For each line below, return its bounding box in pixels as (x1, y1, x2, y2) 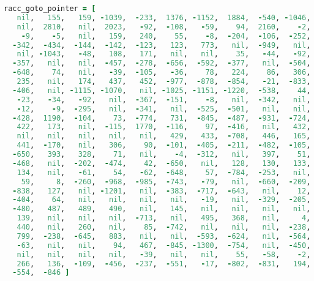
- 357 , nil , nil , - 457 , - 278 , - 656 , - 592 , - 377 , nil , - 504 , (12, 59, 311, 68)
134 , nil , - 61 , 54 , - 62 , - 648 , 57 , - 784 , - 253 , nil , (17, 168, 311, 177)
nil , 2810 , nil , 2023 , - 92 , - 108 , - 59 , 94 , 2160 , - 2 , (17, 22, 311, 31)
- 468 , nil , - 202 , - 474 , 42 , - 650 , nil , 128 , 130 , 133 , (12, 159, 311, 168)
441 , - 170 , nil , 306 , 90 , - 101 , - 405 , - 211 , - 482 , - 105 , (17, 141, 311, 150)
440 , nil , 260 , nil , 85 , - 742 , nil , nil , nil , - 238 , (17, 223, 311, 231)
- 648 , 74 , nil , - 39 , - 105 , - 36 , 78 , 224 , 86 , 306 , (12, 68, 311, 77)
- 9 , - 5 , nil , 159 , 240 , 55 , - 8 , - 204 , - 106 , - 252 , (21, 31, 311, 40)
